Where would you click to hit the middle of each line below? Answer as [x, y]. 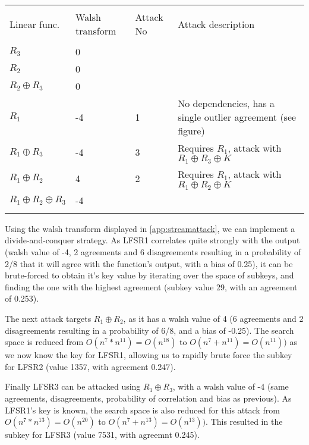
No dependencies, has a [226, 103]
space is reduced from [44, 342]
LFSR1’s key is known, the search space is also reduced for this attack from [142, 410]
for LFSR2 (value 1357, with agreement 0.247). [90, 366]
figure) [191, 131]
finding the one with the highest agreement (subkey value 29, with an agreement [151, 286]
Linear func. [35, 24]
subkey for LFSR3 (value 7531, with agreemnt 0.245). [102, 435]
